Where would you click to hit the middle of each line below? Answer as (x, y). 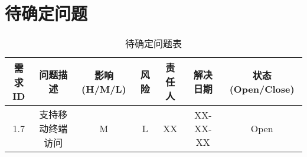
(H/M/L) (104, 89)
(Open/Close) (262, 89)
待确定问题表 (153, 44)
